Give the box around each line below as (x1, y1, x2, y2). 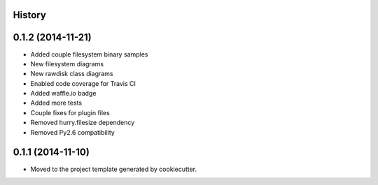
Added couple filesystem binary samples (30, 50, 148, 59)
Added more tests (30, 98, 83, 108)
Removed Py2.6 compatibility (30, 128, 115, 136)
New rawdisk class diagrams (30, 70, 113, 78)
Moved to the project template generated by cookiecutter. (30, 165, 197, 173)
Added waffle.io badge (30, 89, 97, 98)
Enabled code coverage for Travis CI (30, 79, 136, 87)
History (13, 9, 47, 21)
